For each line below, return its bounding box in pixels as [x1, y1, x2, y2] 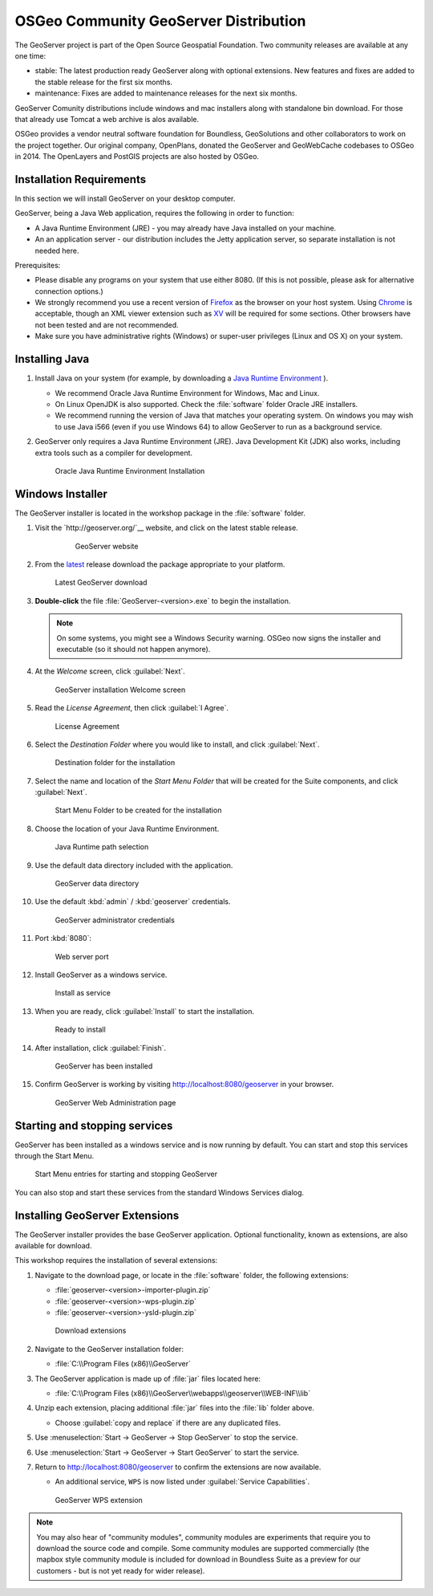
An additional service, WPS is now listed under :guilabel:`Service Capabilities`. [55, 1477, 310, 1487]
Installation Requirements [14, 173, 147, 186]
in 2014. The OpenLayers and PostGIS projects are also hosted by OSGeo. [14, 152, 260, 161]
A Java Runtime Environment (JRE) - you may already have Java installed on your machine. [34, 223, 337, 233]
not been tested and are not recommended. [34, 320, 180, 329]
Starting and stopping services [14, 1118, 173, 1132]
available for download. [14, 1241, 92, 1251]
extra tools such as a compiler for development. [34, 448, 192, 458]
